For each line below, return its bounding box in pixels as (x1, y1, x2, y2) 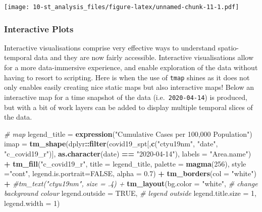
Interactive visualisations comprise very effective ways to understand (4, 42, 216, 52)
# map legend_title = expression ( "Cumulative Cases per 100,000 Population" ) (4, 128, 252, 139)
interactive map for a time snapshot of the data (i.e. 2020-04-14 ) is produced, (4, 91, 247, 102)
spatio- (218, 42, 239, 52)
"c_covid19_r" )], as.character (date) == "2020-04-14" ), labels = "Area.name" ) (4, 148, 251, 158)
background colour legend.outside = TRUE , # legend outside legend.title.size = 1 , (4, 188, 256, 198)
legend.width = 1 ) (4, 197, 60, 208)
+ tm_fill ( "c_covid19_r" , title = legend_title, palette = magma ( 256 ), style (4, 158, 246, 169)
